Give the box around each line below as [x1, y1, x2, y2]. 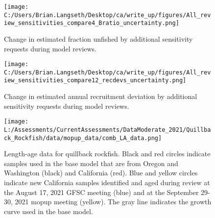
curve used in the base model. [4, 206, 93, 216]
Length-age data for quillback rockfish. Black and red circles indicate [4, 148, 211, 159]
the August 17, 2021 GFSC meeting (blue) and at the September [4, 187, 199, 197]
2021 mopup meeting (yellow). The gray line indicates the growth [15, 196, 212, 207]
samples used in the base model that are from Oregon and [4, 158, 178, 168]
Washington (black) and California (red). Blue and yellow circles [4, 168, 198, 178]
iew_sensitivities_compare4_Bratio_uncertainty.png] [4, 20, 179, 27]
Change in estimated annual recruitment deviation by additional [4, 91, 197, 101]
